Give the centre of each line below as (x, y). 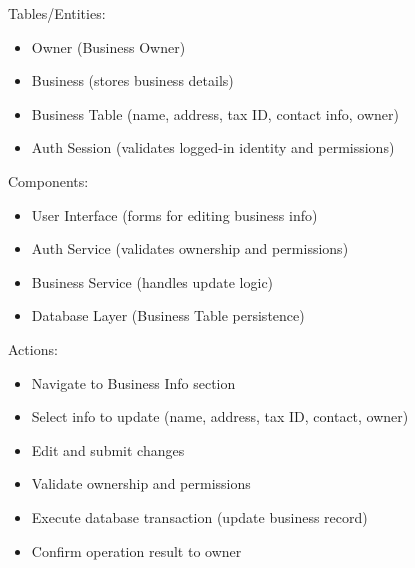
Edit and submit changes (108, 449)
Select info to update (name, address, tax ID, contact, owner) (220, 416)
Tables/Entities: (57, 13)
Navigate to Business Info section (133, 382)
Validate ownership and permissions (141, 483)
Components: (48, 180)
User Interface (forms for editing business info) (174, 214)
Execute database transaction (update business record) (199, 516)
